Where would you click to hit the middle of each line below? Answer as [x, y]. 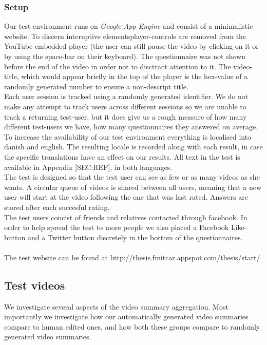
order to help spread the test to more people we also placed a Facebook [117, 227]
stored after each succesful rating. [57, 207]
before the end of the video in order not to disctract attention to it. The [118, 66]
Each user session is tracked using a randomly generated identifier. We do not [126, 96]
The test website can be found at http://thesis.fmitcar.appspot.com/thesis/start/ [132, 257]
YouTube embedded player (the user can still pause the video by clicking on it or [131, 46]
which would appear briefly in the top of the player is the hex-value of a [135, 76]
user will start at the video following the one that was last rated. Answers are [126, 197]
